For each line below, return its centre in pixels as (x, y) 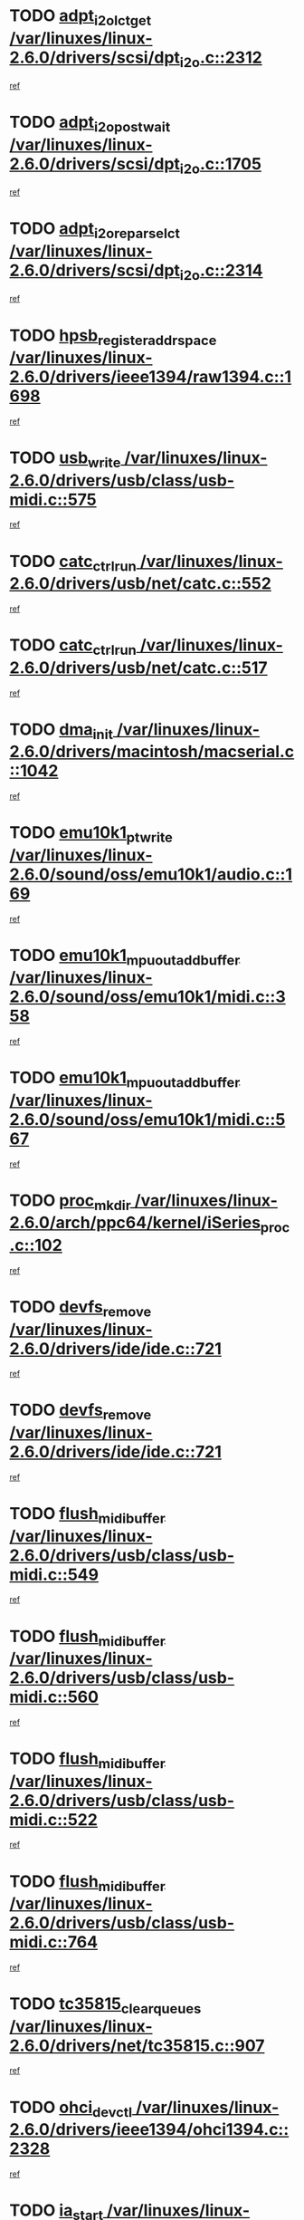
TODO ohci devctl (71, 2109)
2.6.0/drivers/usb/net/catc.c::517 (139, 668)
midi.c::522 (53, 1819)
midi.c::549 (54, 1575)
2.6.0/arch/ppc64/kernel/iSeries (135, 1223)
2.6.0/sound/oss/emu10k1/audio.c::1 (151, 874)
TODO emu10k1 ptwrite (91, 834)
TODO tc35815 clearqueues (105, 2005)
